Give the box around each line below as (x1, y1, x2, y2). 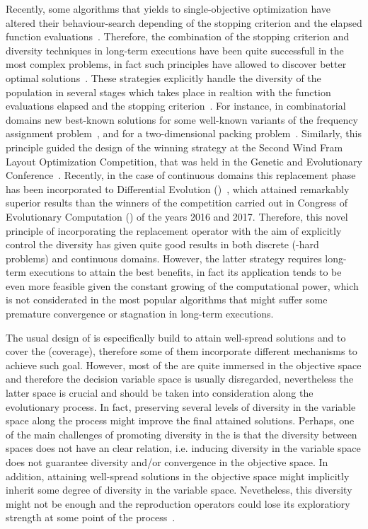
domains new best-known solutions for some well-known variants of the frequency (6, 112, 358, 127)
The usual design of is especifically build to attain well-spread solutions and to (6, 330, 346, 344)
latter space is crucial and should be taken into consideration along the (6, 385, 314, 400)
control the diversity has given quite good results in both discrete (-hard (6, 237, 319, 252)
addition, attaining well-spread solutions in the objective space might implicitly (6, 468, 350, 483)
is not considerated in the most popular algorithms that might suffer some (6, 292, 328, 307)
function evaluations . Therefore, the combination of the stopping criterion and (6, 29, 350, 44)
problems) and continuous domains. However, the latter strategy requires (6, 250, 322, 265)
